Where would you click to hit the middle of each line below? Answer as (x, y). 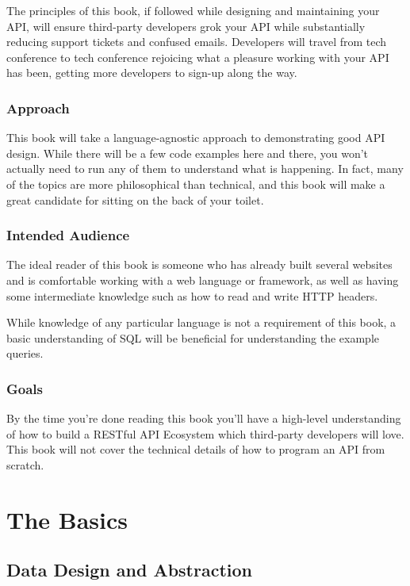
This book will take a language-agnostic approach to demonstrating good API (196, 138)
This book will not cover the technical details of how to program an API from (196, 449)
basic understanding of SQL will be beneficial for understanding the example (193, 337)
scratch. (25, 464)
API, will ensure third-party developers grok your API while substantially (186, 26)
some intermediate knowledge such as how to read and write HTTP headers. (192, 295)
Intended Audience (68, 235)
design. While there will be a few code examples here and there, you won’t (188, 153)
